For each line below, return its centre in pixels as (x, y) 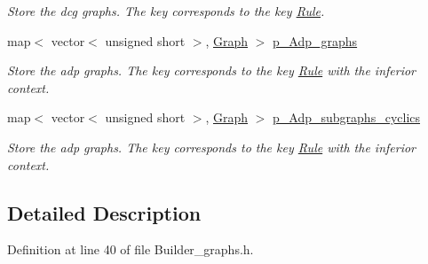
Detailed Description (104, 212)
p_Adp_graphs (315, 40)
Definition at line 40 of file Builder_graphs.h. (131, 249)
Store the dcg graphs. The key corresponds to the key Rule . (166, 11)
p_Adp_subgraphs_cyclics (347, 117)
